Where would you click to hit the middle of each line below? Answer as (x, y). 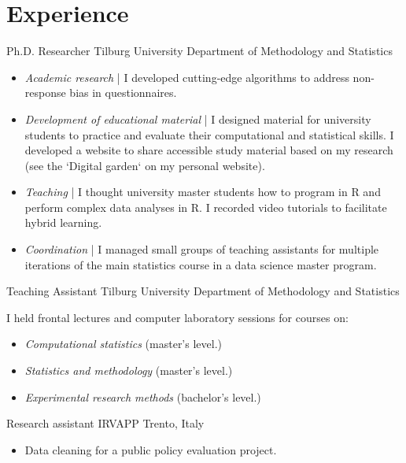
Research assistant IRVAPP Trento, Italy (105, 423)
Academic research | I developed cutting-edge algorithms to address (187, 77)
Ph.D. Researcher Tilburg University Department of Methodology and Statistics (199, 51)
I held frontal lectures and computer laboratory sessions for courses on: (177, 317)
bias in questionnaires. (123, 93)
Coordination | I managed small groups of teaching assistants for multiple (202, 249)
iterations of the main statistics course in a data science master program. (201, 264)
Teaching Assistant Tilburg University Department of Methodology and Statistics (203, 291)
